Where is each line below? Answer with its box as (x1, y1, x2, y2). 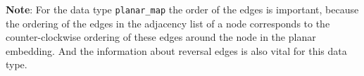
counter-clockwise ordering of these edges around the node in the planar (6, 30, 316, 44)
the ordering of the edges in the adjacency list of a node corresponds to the (6, 15, 330, 30)
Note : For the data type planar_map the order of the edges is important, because (6, 2, 359, 16)
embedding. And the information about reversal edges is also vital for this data (6, 43, 347, 58)
